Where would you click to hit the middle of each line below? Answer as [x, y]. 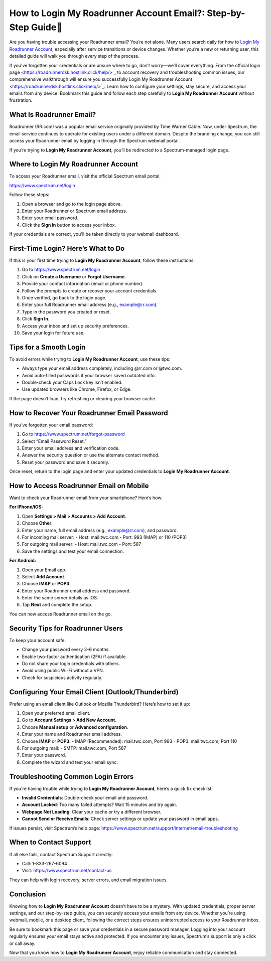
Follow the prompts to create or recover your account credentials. [90, 290]
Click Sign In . [36, 319]
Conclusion [28, 894]
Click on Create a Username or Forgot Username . [74, 276]
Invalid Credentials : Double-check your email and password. [85, 798]
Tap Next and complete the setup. [57, 605]
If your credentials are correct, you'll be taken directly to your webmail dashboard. [94, 234]
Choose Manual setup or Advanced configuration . [75, 727]
